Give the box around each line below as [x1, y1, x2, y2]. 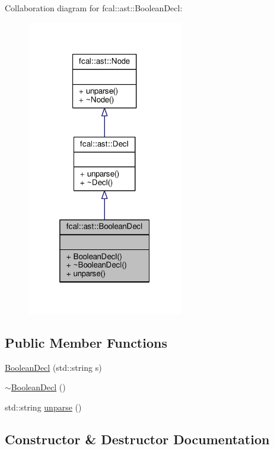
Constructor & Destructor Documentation [5, 429, 270, 448]
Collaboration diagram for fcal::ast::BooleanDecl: [5, 2, 183, 14]
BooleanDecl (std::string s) [5, 361, 102, 373]
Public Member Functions [5, 333, 167, 351]
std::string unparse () [5, 400, 82, 413]
